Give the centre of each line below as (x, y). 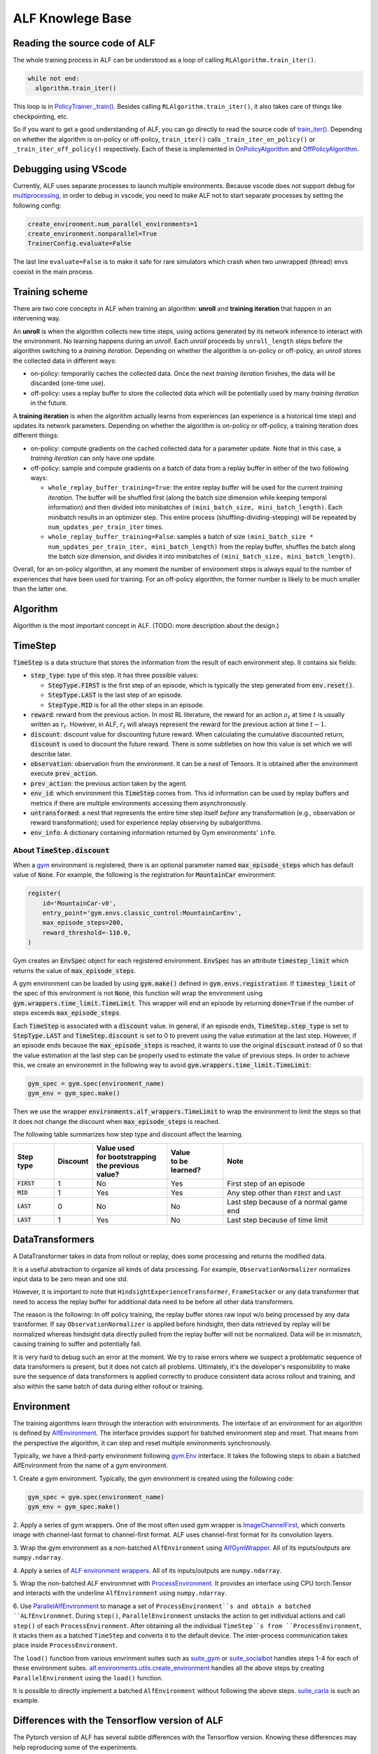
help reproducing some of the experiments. (75, 1747)
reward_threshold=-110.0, (87, 932)
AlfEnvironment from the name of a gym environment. (90, 1466)
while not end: (54, 79)
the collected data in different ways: (65, 361)
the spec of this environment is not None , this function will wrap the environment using (138, 993)
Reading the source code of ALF (84, 43)
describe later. (51, 754)
